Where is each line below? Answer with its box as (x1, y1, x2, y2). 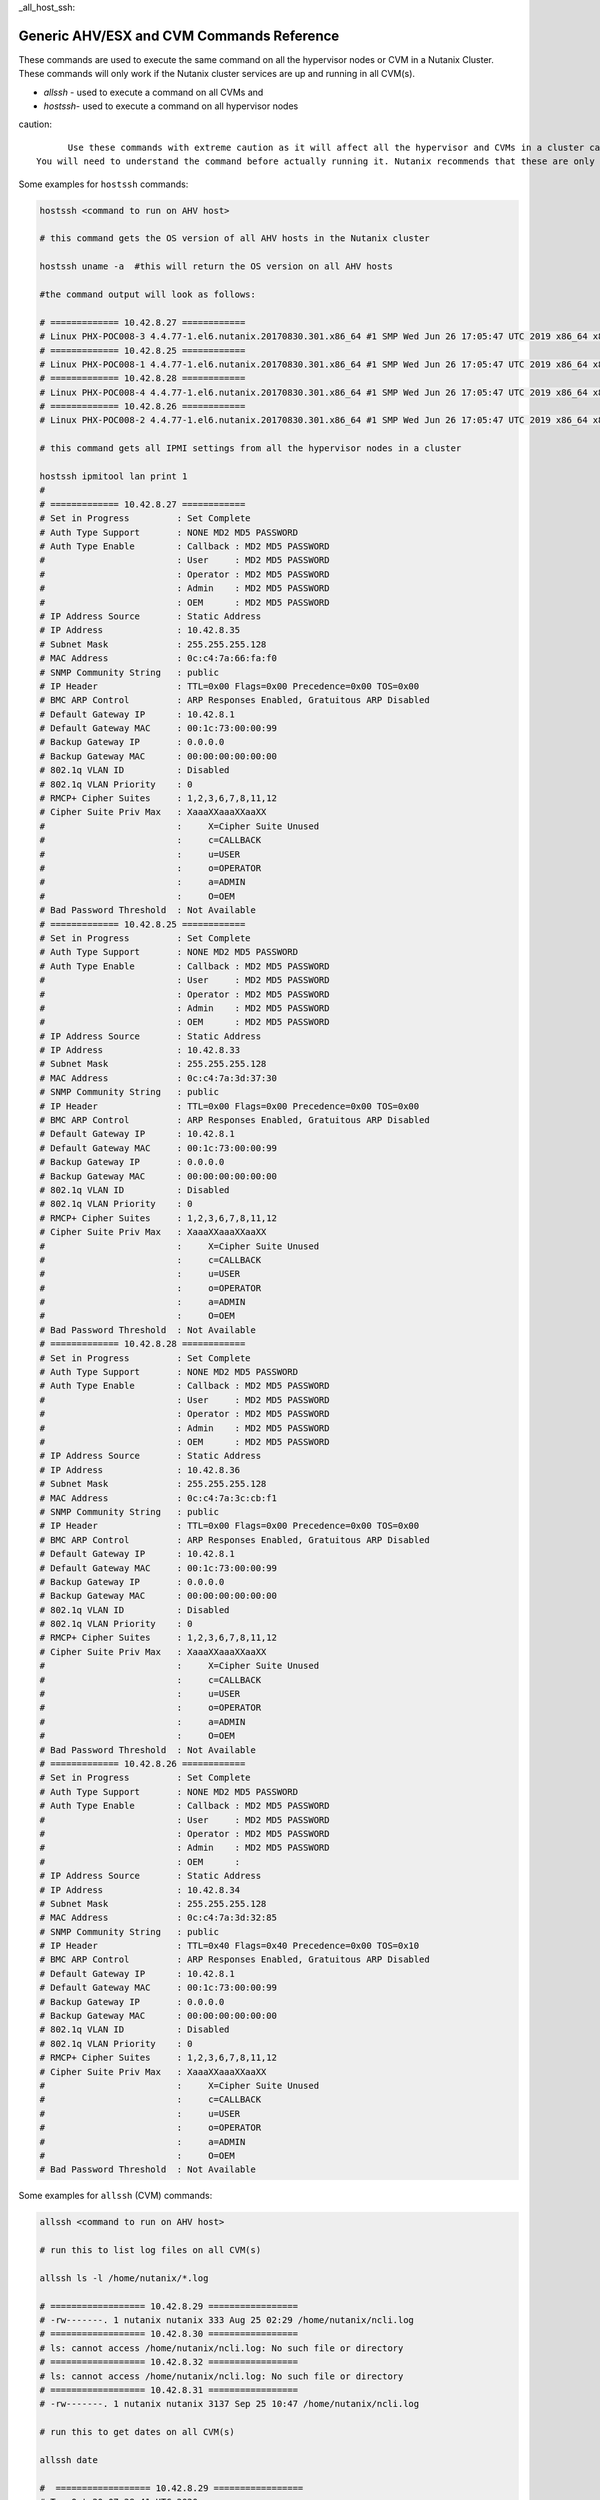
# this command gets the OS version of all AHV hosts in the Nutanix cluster (39, 233, 430, 244)
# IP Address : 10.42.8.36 (39, 1464, 240, 1475)
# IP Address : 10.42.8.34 (39, 1884, 240, 1895)
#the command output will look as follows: (39, 288, 257, 300)
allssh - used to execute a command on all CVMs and (43, 86, 264, 98)
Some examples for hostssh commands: (18, 178, 189, 190)
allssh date (39, 2454, 99, 2465)
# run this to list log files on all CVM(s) (39, 2245, 262, 2256)
